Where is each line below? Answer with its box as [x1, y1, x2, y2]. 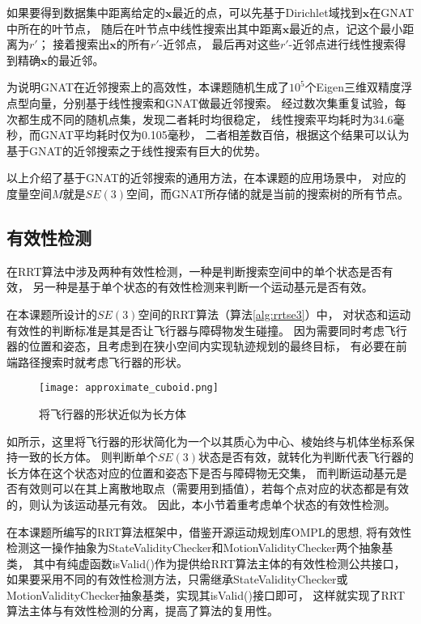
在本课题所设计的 [6, 305, 97, 322]
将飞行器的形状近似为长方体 [39, 405, 186, 422]
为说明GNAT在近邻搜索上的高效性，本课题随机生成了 [6, 79, 289, 96]
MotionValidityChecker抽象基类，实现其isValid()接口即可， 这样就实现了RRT [6, 586, 406, 603]
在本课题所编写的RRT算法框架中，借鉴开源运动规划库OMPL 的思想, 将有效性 [6, 523, 412, 540]
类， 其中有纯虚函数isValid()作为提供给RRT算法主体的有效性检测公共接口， [6, 554, 406, 571]
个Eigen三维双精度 [304, 79, 402, 96]
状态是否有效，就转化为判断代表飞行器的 [198, 448, 415, 465]
